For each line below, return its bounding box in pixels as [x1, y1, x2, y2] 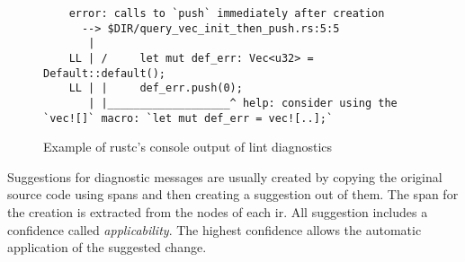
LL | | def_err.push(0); [68, 82, 243, 95]
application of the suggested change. [7, 238, 207, 257]
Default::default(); [43, 66, 166, 80]
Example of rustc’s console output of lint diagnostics [43, 137, 333, 156]
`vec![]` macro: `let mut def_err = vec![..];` [43, 111, 334, 125]
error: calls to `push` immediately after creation [68, 7, 385, 20]
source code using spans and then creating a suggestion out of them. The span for [7, 185, 459, 204]
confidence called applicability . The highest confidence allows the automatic [7, 220, 422, 239]
